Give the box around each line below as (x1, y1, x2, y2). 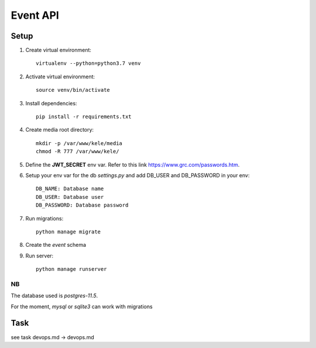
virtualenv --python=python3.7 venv (36, 60, 141, 67)
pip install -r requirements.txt (36, 113, 132, 120)
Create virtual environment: (25, 47, 92, 54)
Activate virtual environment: (25, 73, 95, 80)
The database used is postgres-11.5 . (11, 292, 98, 299)
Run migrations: (25, 215, 64, 222)
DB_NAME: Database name (36, 185, 104, 192)
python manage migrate (36, 228, 101, 235)
